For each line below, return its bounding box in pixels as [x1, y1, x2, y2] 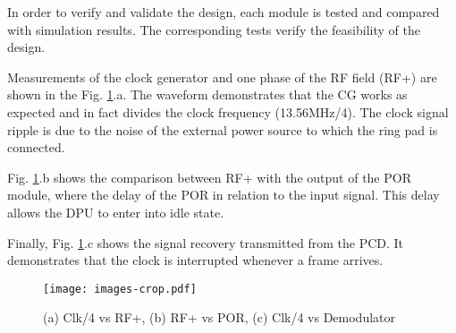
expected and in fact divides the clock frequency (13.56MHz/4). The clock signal [7, 102, 449, 121]
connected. [7, 138, 65, 157]
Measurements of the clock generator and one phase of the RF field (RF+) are [7, 67, 437, 86]
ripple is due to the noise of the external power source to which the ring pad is [7, 120, 438, 139]
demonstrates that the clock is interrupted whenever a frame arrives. [7, 251, 384, 269]
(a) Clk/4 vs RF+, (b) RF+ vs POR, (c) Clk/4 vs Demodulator [43, 308, 396, 327]
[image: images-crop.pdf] [43, 282, 197, 295]
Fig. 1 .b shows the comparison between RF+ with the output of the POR [7, 167, 411, 186]
